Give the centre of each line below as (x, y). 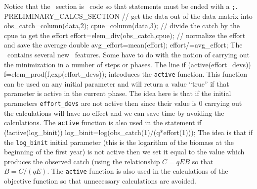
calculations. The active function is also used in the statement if (103, 122)
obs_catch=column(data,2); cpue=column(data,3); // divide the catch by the (122, 25)
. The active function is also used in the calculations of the (138, 171)
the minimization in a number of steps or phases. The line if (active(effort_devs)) (128, 64)
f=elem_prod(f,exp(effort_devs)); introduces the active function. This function (126, 74)
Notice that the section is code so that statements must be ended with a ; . (121, 6)
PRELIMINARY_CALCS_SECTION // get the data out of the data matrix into (128, 16)
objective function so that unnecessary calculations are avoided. (100, 181)
